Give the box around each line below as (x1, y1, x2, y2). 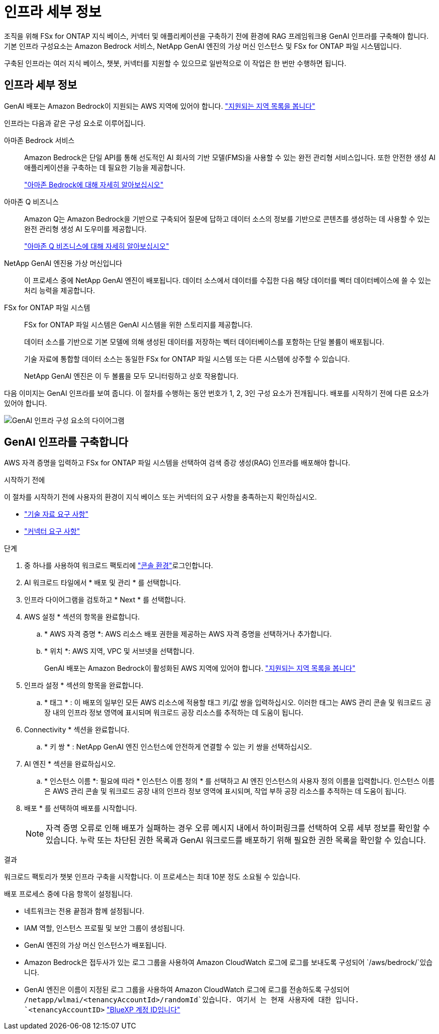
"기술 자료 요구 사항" (24, 510, 89, 519)
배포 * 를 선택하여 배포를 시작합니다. (24, 804, 137, 813)
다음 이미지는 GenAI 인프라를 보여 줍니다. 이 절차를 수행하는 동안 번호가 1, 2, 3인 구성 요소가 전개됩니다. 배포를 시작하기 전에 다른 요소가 (4, 388, 429, 397)
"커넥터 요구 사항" (24, 527, 80, 536)
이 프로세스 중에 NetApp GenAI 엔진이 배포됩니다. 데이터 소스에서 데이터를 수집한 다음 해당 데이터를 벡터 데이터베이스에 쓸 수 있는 (24, 275, 431, 285)
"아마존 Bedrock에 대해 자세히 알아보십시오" (24, 180, 164, 189)
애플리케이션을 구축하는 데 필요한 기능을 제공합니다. (24, 163, 185, 172)
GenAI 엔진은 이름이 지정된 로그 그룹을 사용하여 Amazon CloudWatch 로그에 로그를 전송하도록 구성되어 (24, 985, 350, 994)
